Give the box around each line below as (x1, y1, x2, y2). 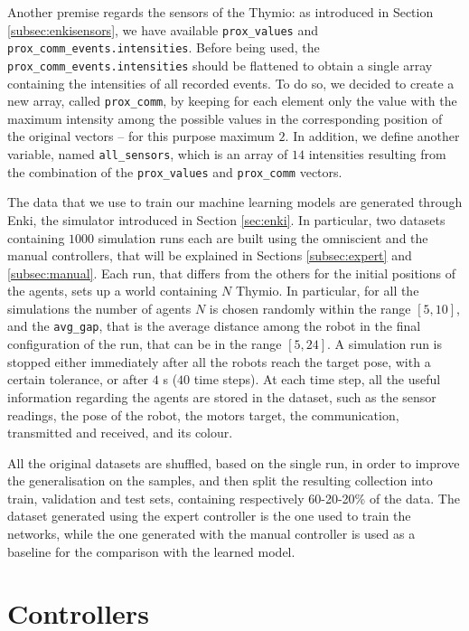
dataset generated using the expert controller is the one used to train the (7, 506, 411, 525)
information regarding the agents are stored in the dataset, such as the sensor (7, 387, 436, 406)
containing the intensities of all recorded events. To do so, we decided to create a (7, 73, 455, 92)
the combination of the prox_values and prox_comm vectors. (7, 162, 342, 181)
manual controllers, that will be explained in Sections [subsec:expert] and (7, 246, 412, 265)
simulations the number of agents (7, 298, 192, 317)
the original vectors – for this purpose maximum (7, 127, 275, 146)
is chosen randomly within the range (209, 298, 411, 317)
